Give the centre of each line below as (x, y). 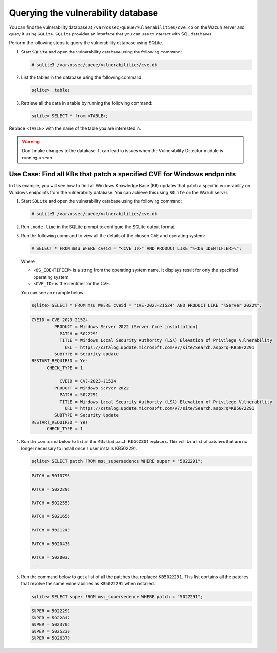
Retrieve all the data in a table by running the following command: (87, 103)
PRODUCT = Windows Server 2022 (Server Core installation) (126, 327)
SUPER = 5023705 (51, 624)
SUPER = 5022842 (51, 618)
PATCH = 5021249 (51, 530)
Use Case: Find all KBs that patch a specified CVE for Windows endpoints (122, 174)
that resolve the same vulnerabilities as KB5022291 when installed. (88, 583)
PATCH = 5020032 (51, 557)
